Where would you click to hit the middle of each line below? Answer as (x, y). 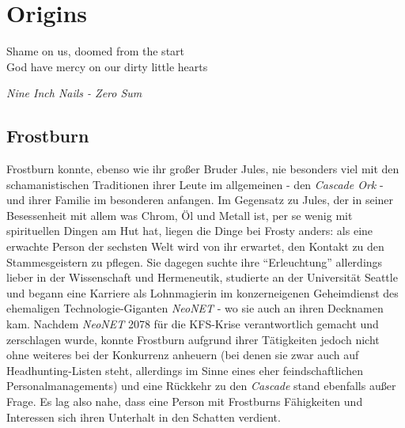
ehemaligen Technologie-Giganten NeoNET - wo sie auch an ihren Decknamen (195, 308)
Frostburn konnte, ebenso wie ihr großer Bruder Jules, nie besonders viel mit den (203, 169)
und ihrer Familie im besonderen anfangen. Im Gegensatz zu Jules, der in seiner (200, 200)
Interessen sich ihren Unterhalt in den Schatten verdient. (144, 417)
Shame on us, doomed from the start (96, 51)
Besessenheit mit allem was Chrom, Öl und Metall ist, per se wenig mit (180, 215)
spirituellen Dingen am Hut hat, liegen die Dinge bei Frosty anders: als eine (190, 231)
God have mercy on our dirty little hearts (107, 66)
